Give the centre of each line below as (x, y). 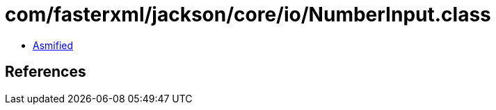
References (46, 72)
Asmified (53, 45)
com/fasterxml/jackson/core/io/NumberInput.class (248, 15)
